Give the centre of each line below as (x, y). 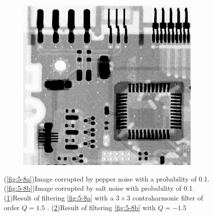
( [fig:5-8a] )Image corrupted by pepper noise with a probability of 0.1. (107, 178)
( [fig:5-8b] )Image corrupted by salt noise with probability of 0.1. (99, 188)
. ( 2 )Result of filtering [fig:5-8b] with (101, 207)
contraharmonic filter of (168, 197)
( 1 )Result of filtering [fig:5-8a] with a (59, 197)
